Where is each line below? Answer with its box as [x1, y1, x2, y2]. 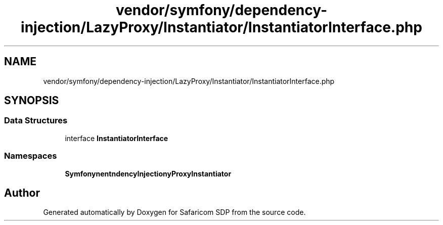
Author [4, 186, 40, 199]
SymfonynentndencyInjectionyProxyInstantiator [65, 169, 232, 178]
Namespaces [4, 151, 57, 161]
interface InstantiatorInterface [65, 133, 168, 143]
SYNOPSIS [4, 94, 59, 107]
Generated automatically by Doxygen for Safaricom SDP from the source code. [43, 208, 306, 217]
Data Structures [4, 115, 68, 126]
